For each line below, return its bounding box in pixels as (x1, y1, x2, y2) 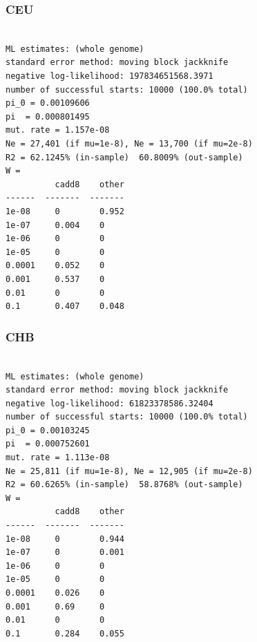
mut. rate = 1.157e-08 (6, 125, 110, 135)
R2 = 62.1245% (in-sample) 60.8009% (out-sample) (6, 152, 243, 162)
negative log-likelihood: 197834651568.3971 (6, 71, 213, 81)
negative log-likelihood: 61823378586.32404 (6, 398, 213, 408)
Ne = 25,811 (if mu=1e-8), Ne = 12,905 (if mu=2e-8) (6, 466, 253, 476)
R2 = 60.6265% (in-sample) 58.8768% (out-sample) (6, 480, 243, 490)
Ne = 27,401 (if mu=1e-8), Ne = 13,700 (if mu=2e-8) (6, 138, 253, 149)
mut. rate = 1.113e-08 (6, 453, 110, 463)
